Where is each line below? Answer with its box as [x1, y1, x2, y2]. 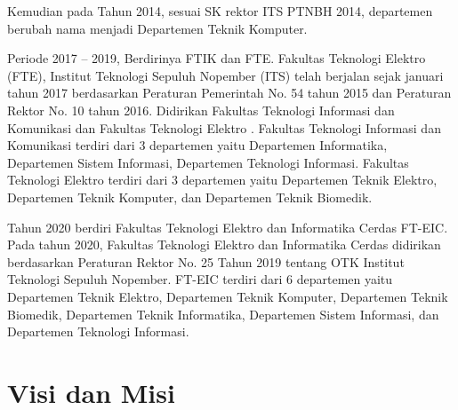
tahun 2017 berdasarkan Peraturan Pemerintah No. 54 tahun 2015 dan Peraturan [7, 83, 452, 102]
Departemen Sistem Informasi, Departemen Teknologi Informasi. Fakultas [7, 153, 409, 171]
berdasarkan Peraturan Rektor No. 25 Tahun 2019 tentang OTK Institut [7, 252, 405, 271]
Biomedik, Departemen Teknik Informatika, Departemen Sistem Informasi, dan [7, 304, 439, 323]
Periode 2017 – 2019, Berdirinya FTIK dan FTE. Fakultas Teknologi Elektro [7, 49, 426, 67]
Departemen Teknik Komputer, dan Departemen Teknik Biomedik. [7, 187, 373, 206]
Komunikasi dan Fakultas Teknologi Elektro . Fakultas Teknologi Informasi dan [7, 118, 441, 137]
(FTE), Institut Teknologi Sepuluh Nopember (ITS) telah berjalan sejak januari [7, 66, 444, 84]
